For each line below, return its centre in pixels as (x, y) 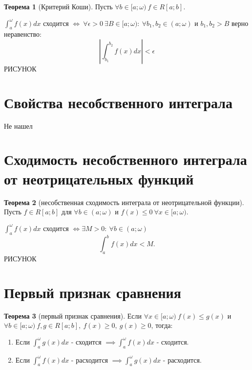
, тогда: (162, 325)
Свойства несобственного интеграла (118, 102)
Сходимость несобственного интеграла (126, 159)
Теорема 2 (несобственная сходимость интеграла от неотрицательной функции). (124, 202)
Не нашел (18, 126)
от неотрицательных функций (99, 178)
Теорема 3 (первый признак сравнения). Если (73, 315)
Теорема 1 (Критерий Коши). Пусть (58, 6)
